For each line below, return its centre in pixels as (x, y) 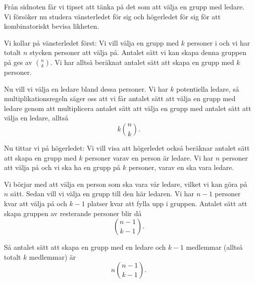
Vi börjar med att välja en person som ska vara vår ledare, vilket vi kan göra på (126, 184)
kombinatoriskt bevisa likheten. (51, 26)
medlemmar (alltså (214, 247)
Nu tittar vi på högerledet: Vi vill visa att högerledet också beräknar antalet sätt (127, 147)
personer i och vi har (218, 42)
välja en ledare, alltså (36, 118)
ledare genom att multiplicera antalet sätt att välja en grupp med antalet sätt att (128, 108)
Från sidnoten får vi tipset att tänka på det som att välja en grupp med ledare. (124, 6)
